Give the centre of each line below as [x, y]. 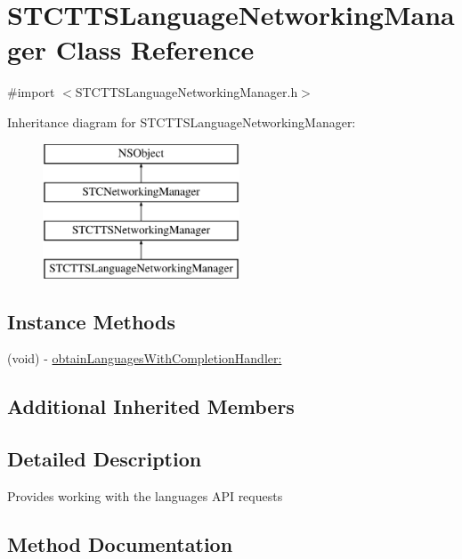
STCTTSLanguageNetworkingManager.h [186, 92]
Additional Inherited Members [151, 406]
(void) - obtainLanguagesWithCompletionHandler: [145, 358]
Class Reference [155, 49]
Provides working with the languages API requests [145, 496]
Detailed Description [105, 459]
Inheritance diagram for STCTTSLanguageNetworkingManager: [182, 122]
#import [31, 92]
